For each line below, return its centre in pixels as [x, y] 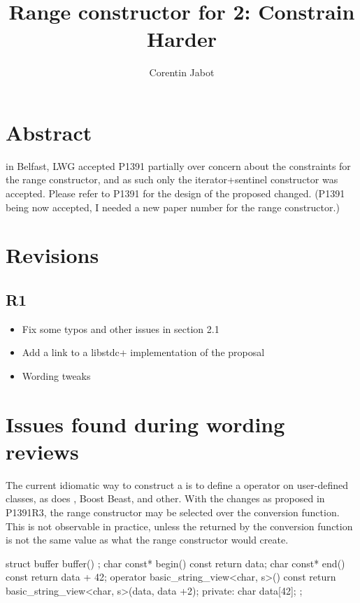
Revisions [52, 255]
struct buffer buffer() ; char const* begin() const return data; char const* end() [175, 563]
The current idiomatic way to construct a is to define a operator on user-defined [177, 484]
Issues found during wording [145, 424]
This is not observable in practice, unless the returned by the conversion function [179, 526]
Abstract [49, 132]
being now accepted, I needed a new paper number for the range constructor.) [173, 207]
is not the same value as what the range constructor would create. [147, 540]
